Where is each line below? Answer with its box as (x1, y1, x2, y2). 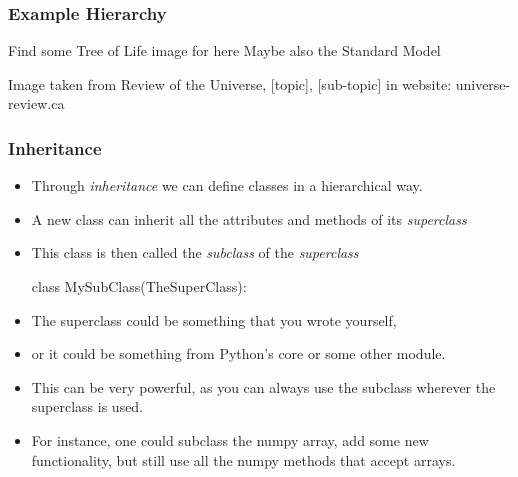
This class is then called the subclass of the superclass (31, 242, 359, 263)
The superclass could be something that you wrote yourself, (31, 309, 397, 330)
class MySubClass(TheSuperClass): (31, 276, 247, 296)
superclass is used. (31, 396, 144, 417)
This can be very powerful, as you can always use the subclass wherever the (31, 376, 496, 397)
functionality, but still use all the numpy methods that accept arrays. (31, 449, 456, 470)
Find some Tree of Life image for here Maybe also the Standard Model (8, 40, 441, 61)
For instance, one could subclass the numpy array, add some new (31, 429, 429, 450)
